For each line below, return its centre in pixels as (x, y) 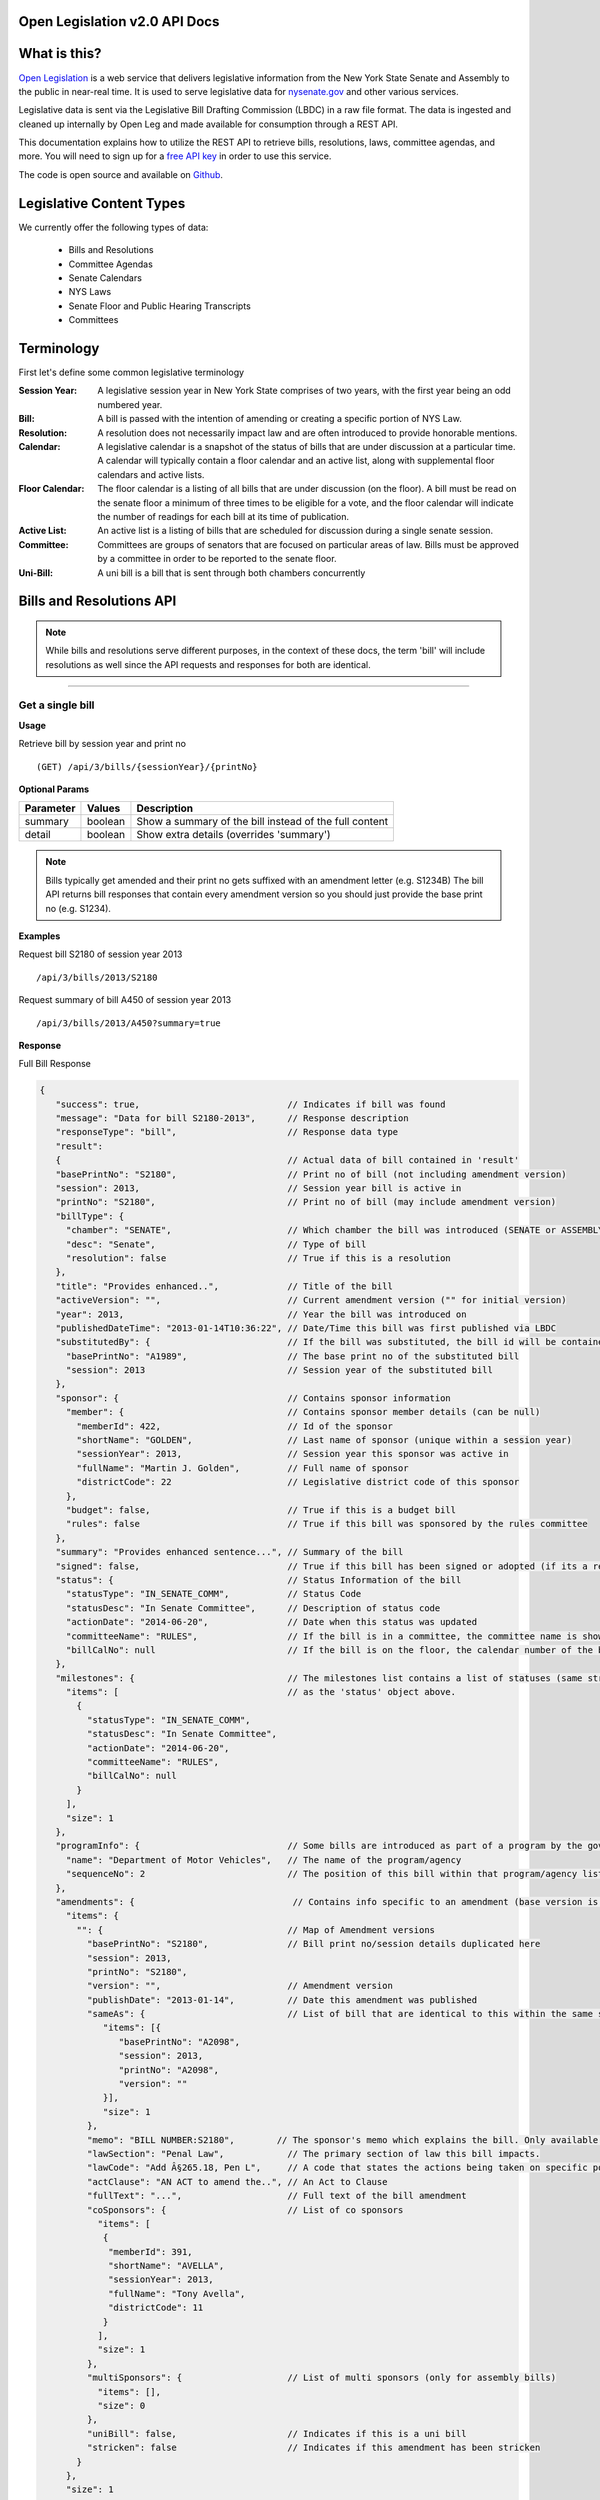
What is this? (60, 53)
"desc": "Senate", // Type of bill (216, 1244)
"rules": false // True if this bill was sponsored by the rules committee (327, 1524)
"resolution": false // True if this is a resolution (258, 1258)
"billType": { (90, 1216)
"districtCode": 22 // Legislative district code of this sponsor (298, 1482)
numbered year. (130, 404)
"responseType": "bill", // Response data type (227, 1132)
